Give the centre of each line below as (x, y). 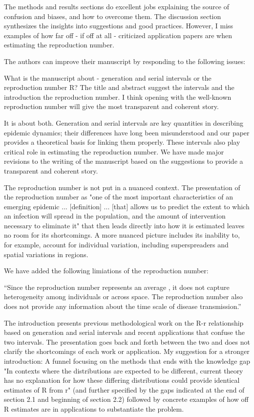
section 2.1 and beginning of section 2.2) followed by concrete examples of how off (126, 399)
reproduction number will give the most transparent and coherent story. (111, 106)
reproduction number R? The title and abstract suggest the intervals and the (119, 87)
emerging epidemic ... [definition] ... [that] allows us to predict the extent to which (127, 206)
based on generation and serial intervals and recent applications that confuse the (124, 332)
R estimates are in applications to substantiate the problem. (94, 408)
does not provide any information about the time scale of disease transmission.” (123, 306)
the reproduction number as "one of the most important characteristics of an (118, 197)
